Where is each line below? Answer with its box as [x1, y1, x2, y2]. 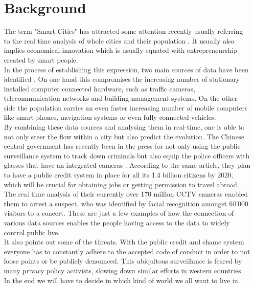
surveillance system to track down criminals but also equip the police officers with [4, 150, 250, 160]
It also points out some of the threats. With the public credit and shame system [4, 237, 244, 247]
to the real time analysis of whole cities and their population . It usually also [4, 35, 234, 45]
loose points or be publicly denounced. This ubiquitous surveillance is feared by [4, 256, 242, 266]
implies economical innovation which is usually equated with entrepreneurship [4, 45, 237, 55]
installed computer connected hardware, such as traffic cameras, [4, 83, 195, 93]
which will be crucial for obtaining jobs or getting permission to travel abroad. [4, 179, 239, 189]
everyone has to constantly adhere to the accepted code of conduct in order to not [4, 246, 250, 256]
